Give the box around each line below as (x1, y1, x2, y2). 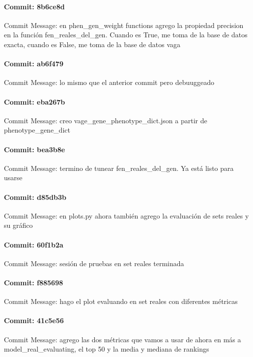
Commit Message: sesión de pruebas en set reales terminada (4, 258, 184, 268)
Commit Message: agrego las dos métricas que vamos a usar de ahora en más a (4, 334, 241, 344)
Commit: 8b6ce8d (4, 1, 65, 11)
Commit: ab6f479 (4, 58, 63, 69)
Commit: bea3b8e (4, 144, 65, 154)
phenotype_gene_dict (4, 125, 70, 135)
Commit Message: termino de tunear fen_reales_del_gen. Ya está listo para (4, 163, 234, 173)
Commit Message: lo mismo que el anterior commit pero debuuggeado (4, 77, 215, 87)
